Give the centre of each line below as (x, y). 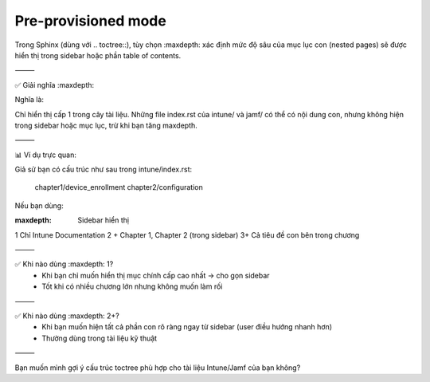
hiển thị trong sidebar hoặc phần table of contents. (98, 55)
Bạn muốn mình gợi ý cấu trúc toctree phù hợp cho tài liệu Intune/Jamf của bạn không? (158, 368)
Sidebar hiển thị (104, 220)
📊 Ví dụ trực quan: (46, 155)
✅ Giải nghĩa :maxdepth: (55, 85)
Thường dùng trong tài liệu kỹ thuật (100, 338)
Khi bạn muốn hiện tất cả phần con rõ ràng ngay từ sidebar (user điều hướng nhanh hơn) (187, 327)
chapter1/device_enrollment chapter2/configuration (119, 187)
